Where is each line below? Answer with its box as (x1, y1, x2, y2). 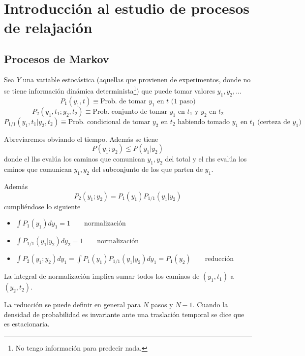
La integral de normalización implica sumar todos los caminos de (4, 271, 200, 281)
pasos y (151, 299, 173, 310)
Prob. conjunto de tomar (92, 108, 168, 115)
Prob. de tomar (100, 97, 147, 105)
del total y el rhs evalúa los (165, 154, 247, 164)
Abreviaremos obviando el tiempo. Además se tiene (4, 133, 158, 144)
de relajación (4, 17, 92, 37)
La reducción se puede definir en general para (4, 299, 141, 310)
